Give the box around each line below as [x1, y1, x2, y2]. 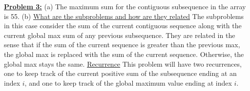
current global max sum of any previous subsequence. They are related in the [4, 30, 235, 40]
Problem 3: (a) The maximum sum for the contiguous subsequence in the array [4, 1, 246, 11]
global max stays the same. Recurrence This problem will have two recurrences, [4, 58, 242, 69]
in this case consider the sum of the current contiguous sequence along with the [4, 20, 242, 31]
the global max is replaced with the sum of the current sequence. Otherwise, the [4, 49, 244, 59]
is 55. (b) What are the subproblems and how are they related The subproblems [4, 11, 244, 21]
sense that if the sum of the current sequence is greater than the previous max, [4, 39, 240, 50]
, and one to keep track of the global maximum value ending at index [24, 77, 232, 88]
